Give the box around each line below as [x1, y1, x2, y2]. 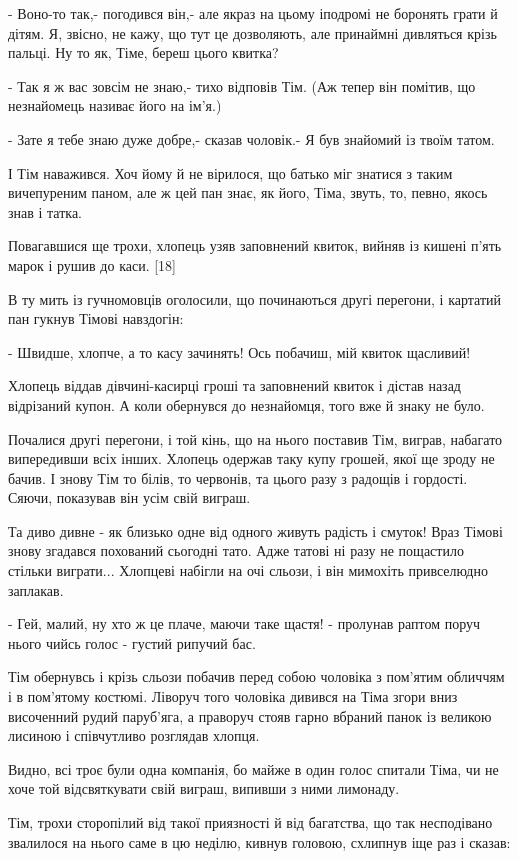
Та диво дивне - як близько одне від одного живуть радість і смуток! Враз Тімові [8, 520, 503, 541]
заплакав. [8, 579, 64, 600]
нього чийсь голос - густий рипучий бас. [8, 632, 256, 653]
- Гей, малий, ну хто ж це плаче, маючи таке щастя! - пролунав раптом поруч [8, 613, 481, 634]
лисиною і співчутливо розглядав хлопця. [8, 725, 260, 746]
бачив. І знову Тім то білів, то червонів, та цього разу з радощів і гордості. [8, 467, 468, 488]
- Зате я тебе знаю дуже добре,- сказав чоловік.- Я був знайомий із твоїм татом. [8, 128, 495, 149]
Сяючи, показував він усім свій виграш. [8, 487, 251, 508]
